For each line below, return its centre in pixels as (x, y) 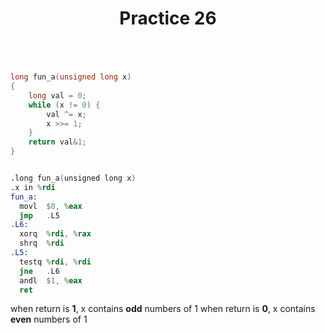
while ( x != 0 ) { (64, 105)
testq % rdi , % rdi (55, 262)
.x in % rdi (33, 187)
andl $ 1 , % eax (51, 280)
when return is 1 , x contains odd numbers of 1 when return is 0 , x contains (163, 309)
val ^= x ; (66, 114)
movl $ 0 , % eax (51, 206)
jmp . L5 (39, 215)
